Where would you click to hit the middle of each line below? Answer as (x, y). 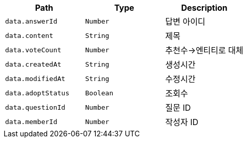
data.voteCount (33, 50)
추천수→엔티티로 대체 (204, 50)
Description (204, 8)
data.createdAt (33, 64)
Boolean (99, 93)
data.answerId (31, 21)
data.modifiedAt (35, 78)
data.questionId (35, 107)
